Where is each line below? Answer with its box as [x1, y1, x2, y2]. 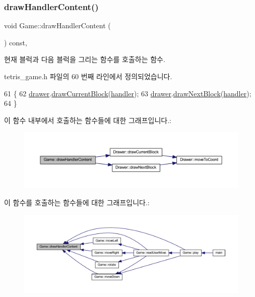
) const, [4, 37, 27, 47]
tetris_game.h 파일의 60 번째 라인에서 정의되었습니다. [4, 71, 172, 81]
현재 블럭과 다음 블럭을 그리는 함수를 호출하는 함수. [4, 54, 165, 65]
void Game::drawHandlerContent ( [4, 20, 111, 31]
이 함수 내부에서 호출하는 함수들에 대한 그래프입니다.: [4, 114, 171, 125]
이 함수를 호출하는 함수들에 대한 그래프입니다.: [4, 197, 150, 207]
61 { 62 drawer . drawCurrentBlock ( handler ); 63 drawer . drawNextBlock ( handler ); [4, 88, 251, 98]
